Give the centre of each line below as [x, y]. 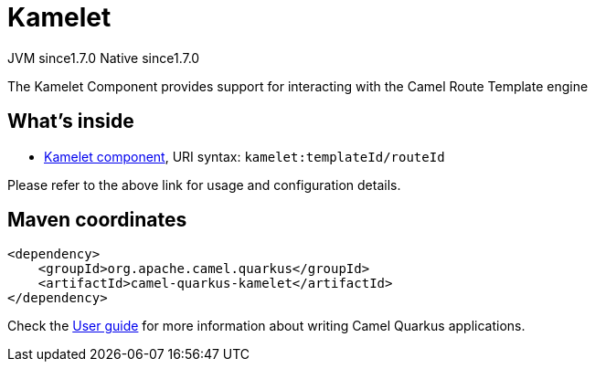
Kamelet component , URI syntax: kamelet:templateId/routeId [244, 156]
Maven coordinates [97, 220]
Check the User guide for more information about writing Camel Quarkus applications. [266, 326]
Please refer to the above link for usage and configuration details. [204, 184]
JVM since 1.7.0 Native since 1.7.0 [104, 58]
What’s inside [71, 121]
